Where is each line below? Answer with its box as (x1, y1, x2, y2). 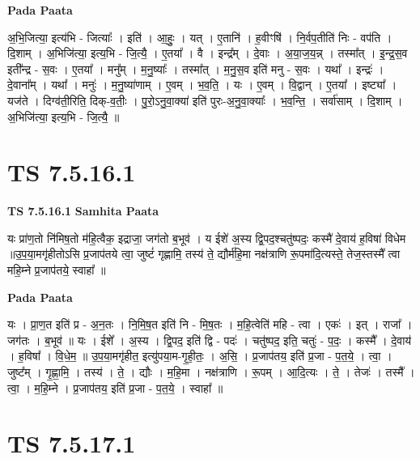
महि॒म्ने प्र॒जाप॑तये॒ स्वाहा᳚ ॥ (7, 261, 106, 278)
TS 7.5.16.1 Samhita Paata (7, 202, 159, 219)
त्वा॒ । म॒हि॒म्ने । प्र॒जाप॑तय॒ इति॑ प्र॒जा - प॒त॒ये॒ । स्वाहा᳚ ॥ (7, 379, 223, 396)
